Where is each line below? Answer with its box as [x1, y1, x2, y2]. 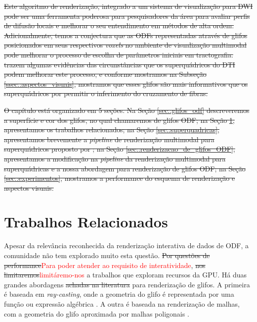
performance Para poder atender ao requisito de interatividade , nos [4, 260, 206, 270]
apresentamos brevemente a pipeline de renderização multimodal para [4, 134, 214, 144]
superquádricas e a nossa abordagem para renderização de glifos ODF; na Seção [4, 163, 246, 173]
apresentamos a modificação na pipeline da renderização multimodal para [4, 153, 226, 163]
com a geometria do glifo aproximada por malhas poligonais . [4, 308, 189, 319]
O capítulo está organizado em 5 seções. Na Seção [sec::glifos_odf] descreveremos [4, 105, 250, 115]
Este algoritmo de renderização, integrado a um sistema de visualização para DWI [4, 1, 253, 11]
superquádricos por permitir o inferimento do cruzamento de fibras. [4, 88, 208, 99]
